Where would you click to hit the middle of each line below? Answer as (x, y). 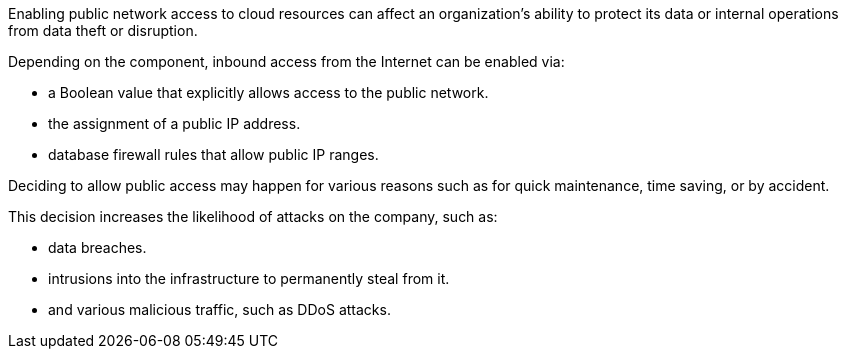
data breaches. (97, 247)
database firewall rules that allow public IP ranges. (213, 154)
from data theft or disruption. (103, 30)
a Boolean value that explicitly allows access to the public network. (268, 92)
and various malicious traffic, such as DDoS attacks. (219, 309)
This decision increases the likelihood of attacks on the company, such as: (253, 216)
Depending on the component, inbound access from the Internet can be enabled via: (286, 61)
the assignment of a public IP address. (174, 123)
